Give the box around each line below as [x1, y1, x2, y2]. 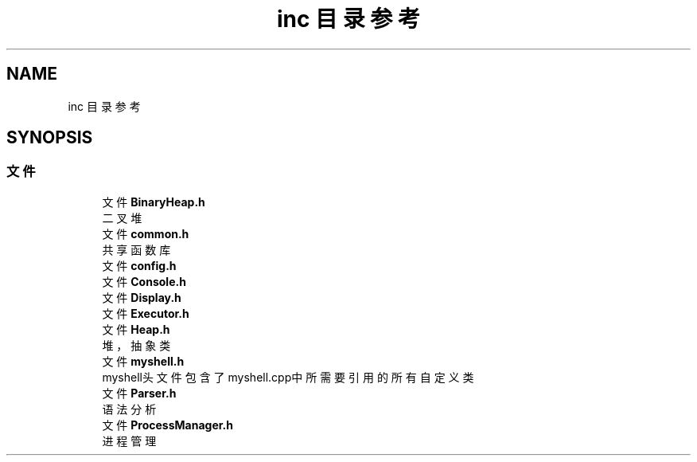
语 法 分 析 [102, 401, 157, 416]
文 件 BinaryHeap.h [102, 194, 205, 209]
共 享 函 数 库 [102, 242, 171, 256]
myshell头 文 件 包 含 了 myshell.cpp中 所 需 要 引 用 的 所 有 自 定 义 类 [102, 370, 474, 384]
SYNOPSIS [6, 127, 93, 148]
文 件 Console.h [102, 274, 186, 288]
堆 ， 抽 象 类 [102, 338, 171, 352]
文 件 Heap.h [102, 322, 170, 336]
